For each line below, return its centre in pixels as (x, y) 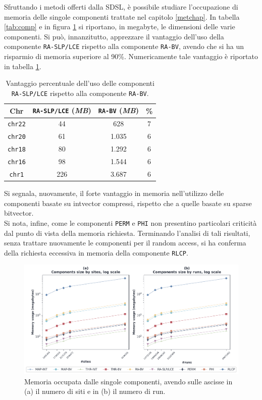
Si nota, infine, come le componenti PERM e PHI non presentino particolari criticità (130, 222)
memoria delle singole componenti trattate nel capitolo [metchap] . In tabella (122, 16)
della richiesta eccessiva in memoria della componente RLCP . (96, 252)
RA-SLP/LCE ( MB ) (62, 110)
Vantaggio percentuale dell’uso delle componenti (80, 83)
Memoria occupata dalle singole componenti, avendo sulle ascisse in (128, 381)
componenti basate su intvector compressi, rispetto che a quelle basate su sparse (128, 203)
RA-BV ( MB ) (118, 110)
